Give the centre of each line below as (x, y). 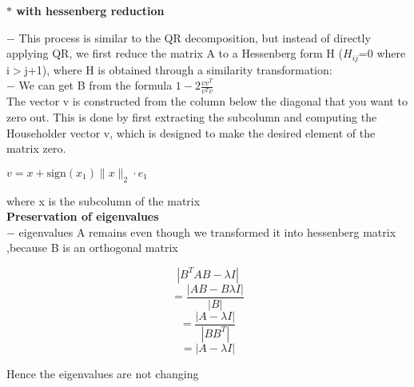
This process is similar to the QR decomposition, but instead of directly (195, 37)
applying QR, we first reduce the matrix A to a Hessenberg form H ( (175, 53)
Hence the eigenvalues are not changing (103, 373)
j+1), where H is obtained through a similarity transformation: (178, 69)
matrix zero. (36, 148)
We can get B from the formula (96, 85)
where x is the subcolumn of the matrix (103, 200)
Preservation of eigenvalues (83, 216)
